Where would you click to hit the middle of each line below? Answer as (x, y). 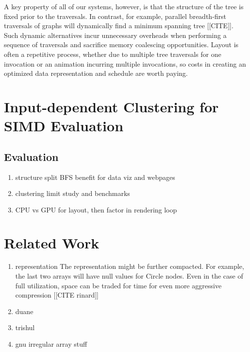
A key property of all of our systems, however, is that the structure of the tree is (124, 6)
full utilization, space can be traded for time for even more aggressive (118, 285)
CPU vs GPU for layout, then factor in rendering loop (96, 209)
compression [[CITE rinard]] (57, 295)
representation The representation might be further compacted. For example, (130, 266)
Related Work (52, 243)
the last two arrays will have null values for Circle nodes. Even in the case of (129, 276)
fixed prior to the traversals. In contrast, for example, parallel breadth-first (115, 16)
